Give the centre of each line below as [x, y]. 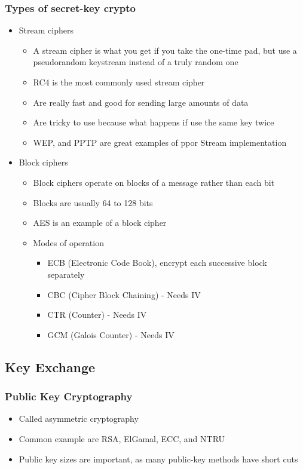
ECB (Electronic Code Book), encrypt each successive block [157, 263]
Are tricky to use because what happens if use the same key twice [154, 122]
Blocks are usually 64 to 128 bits [93, 202]
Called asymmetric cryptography [79, 419]
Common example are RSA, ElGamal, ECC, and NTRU [122, 438]
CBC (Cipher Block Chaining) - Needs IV [124, 294]
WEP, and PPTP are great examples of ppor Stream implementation [160, 142]
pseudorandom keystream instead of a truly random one [136, 62]
